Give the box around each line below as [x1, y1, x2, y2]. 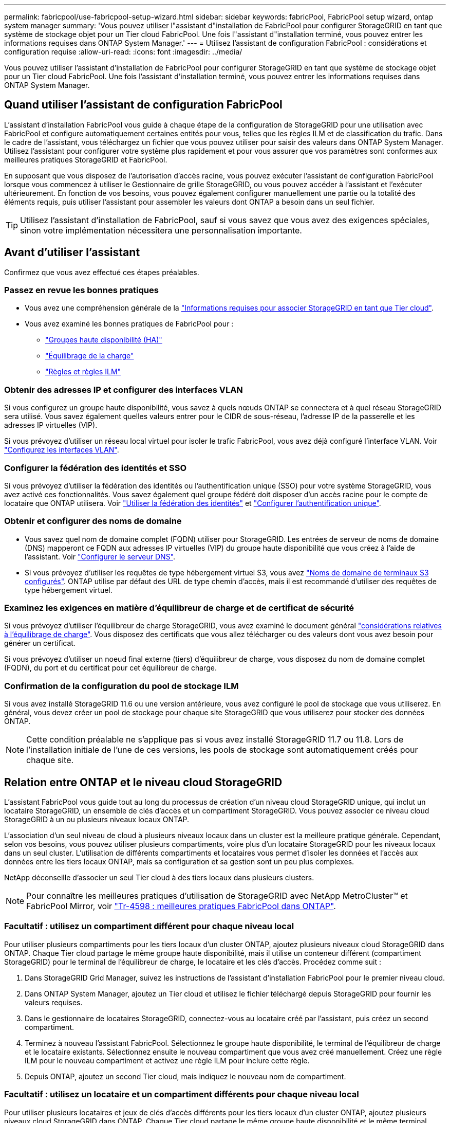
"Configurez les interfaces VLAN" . [4, 445, 119, 455]
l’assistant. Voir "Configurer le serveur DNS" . [25, 552, 176, 561]
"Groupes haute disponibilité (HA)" [45, 335, 162, 345]
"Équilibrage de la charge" [45, 351, 134, 360]
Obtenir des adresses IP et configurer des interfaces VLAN [4, 384, 243, 395]
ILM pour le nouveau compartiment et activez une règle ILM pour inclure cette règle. [25, 1056, 310, 1065]
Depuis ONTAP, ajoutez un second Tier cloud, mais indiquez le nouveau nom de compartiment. [25, 1072, 346, 1081]
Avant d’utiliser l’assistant [4, 246, 140, 259]
